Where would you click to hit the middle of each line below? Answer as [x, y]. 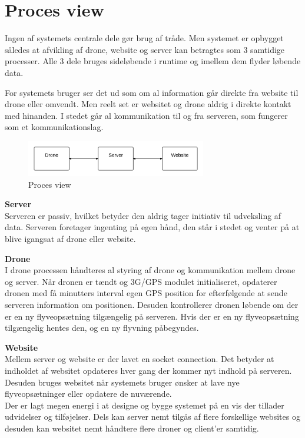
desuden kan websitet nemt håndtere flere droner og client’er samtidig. [132, 428]
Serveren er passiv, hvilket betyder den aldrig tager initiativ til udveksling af [143, 215]
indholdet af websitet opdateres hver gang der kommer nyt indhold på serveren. [148, 370]
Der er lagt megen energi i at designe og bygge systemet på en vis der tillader [145, 405]
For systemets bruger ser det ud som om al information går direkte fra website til [152, 92]
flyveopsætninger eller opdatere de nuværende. [88, 394]
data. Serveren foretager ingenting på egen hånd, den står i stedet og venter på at [152, 227]
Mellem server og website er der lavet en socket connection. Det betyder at [140, 359]
